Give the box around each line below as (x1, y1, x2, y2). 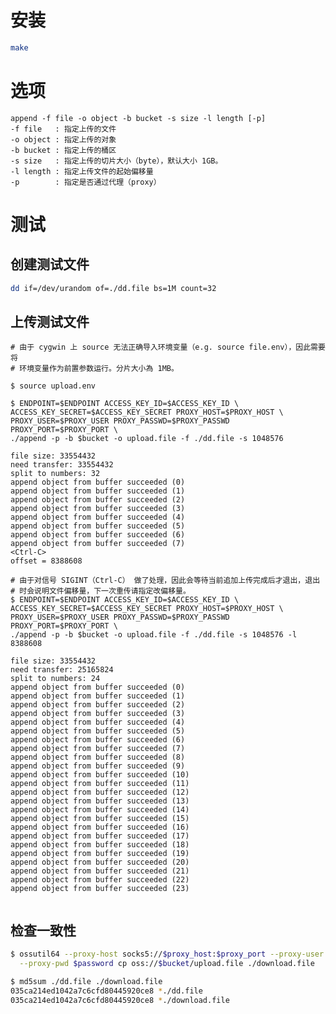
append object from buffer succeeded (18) (10, 840, 190, 850)
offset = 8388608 (10, 556, 83, 566)
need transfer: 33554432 (10, 460, 114, 470)
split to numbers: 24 (10, 674, 101, 684)
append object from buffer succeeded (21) (10, 866, 190, 876)
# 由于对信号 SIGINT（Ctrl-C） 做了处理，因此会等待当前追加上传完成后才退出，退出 (10, 576, 321, 586)
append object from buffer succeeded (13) (10, 796, 190, 806)
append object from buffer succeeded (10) (10, 770, 190, 780)
